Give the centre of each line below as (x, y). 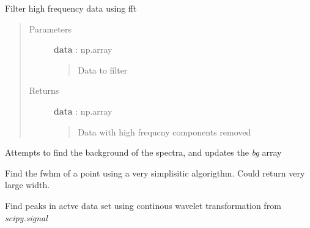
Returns (44, 90)
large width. (28, 185)
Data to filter (103, 70)
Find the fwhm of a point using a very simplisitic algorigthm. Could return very (155, 173)
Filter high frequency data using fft (71, 8)
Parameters (50, 28)
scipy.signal (26, 217)
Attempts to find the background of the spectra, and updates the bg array (143, 152)
